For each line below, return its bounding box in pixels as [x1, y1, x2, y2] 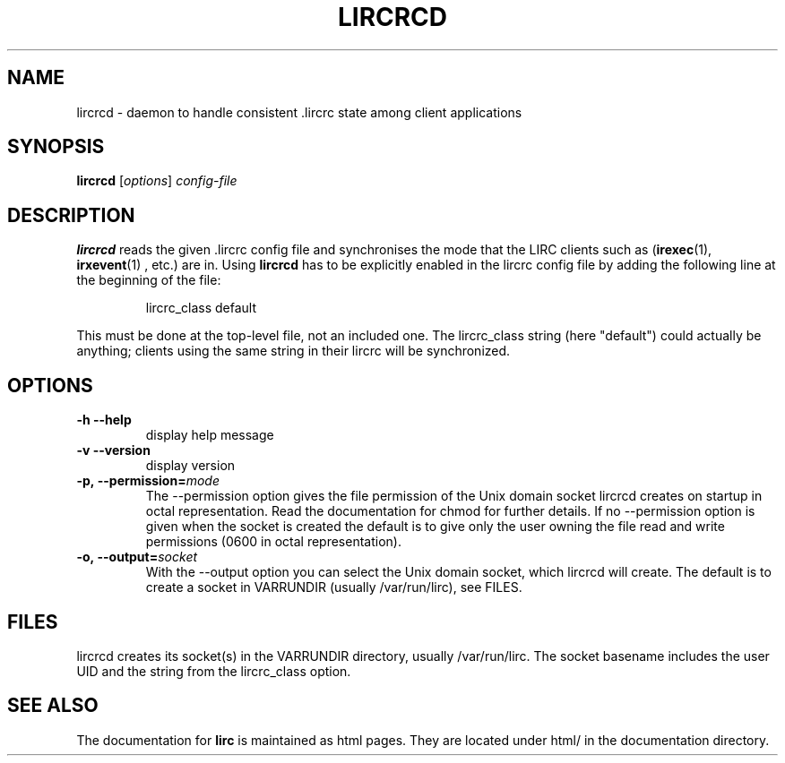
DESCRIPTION [7, 203, 135, 227]
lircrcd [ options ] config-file [76, 173, 237, 189]
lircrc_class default [145, 300, 257, 316]
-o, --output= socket [76, 549, 198, 565]
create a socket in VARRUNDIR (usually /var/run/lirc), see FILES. [145, 579, 522, 596]
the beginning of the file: [76, 272, 221, 288]
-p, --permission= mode [76, 473, 220, 489]
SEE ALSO [7, 694, 99, 717]
